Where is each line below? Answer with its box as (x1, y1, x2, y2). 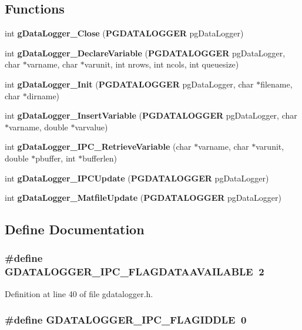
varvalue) (75, 120, 108, 133)
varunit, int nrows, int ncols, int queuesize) (84, 58, 239, 70)
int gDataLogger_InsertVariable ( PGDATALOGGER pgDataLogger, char (5, 109, 297, 122)
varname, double (9, 120, 68, 133)
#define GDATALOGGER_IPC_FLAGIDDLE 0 (5, 312, 247, 327)
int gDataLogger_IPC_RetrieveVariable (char (5, 140, 192, 153)
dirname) (26, 89, 60, 102)
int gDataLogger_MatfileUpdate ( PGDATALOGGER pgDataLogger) (5, 191, 281, 204)
